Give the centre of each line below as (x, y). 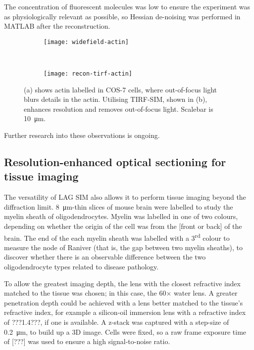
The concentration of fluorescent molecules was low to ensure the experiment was (127, 6)
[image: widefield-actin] (86, 42)
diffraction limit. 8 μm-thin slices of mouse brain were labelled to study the (119, 206)
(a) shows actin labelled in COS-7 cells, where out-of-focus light (120, 89)
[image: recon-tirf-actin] (88, 74)
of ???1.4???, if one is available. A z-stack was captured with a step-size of (117, 322)
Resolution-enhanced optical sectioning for (115, 162)
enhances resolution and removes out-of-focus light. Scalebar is (119, 109)
